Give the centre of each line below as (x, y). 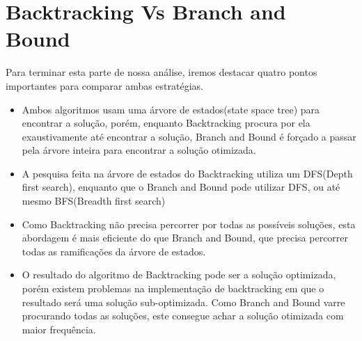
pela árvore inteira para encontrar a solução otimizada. (139, 150)
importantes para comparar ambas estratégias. (104, 85)
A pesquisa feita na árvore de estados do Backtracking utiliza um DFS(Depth (187, 173)
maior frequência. (59, 329)
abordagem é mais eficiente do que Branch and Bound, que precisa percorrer (185, 238)
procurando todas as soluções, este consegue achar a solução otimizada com (183, 316)
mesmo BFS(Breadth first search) (94, 201)
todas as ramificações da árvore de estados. (114, 251)
